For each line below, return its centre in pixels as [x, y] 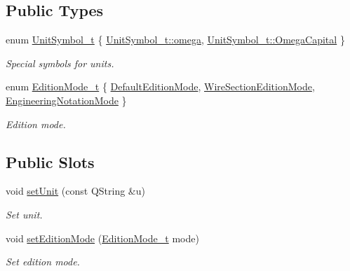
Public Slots [50, 161]
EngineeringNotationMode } [66, 100]
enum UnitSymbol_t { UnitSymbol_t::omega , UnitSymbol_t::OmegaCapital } [175, 40]
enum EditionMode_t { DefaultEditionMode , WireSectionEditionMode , [160, 86]
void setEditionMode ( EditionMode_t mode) [102, 238]
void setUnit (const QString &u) [75, 191]
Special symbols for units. [60, 63]
